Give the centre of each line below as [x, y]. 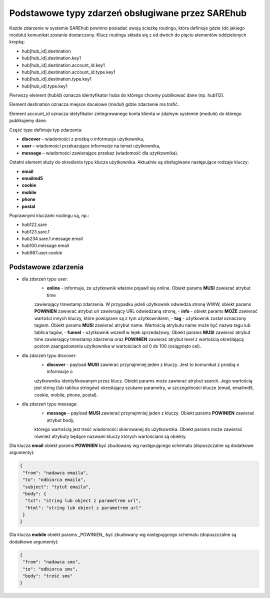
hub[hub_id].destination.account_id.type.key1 [68, 72]
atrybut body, [61, 420]
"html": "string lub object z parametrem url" [83, 508]
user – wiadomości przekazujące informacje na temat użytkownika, [91, 146]
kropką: [17, 42]
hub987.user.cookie [42, 252]
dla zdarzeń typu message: [50, 404]
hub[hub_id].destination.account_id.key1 [63, 65]
